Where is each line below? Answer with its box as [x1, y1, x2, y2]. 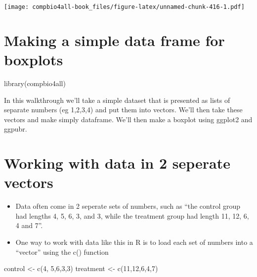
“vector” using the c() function [15, 246, 109, 257]
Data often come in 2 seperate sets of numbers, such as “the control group [15, 201, 240, 211]
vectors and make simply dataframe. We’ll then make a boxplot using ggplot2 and [4, 114, 253, 124]
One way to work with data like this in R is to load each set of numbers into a [15, 237, 253, 247]
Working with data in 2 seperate [4, 153, 230, 173]
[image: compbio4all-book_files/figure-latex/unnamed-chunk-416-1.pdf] [4, 3, 245, 10]
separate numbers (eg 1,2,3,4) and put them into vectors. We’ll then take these [4, 104, 243, 115]
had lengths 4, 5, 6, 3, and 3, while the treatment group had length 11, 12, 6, [15, 210, 249, 221]
